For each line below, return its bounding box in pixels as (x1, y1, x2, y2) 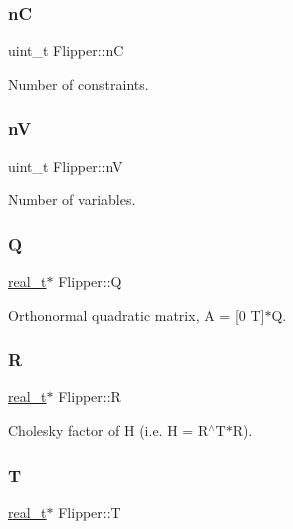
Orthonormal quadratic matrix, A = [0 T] (8, 304, 265, 325)
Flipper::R (58, 386, 121, 407)
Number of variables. (8, 189, 136, 210)
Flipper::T (58, 501, 121, 522)
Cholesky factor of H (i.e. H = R (8, 420, 209, 441)
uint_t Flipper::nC (8, 40, 124, 61)
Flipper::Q (58, 271, 122, 292)
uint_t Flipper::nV (8, 155, 123, 176)
